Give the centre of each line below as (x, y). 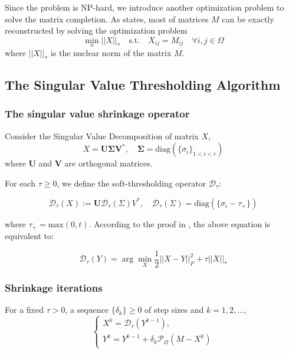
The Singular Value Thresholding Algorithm (143, 84)
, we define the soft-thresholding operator (132, 183)
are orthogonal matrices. (109, 163)
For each (20, 183)
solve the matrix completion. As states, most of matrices (107, 19)
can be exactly (248, 19)
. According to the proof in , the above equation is (180, 223)
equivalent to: (29, 236)
